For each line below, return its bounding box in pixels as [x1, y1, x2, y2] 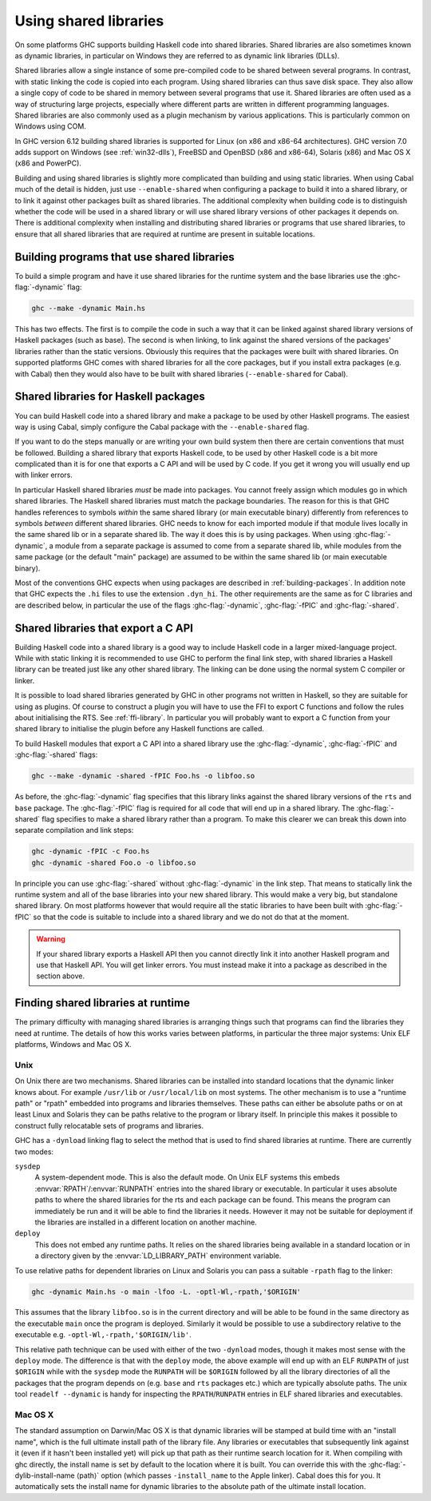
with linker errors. [14, 470, 73, 480]
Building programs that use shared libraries [14, 250, 235, 264]
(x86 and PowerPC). [14, 158, 81, 168]
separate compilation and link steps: [14, 826, 134, 835]
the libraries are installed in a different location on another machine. [34, 1217, 257, 1227]
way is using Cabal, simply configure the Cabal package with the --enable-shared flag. [14, 422, 310, 432]
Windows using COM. [14, 121, 87, 131]
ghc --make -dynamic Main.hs [31, 304, 146, 313]
